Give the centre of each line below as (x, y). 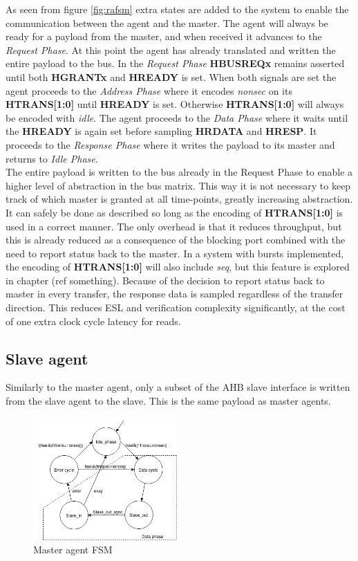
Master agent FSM (73, 550)
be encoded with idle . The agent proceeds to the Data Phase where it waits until (177, 117)
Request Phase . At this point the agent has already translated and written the (171, 49)
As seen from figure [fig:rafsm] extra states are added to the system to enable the (177, 9)
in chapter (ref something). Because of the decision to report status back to (165, 280)
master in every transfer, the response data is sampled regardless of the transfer (175, 294)
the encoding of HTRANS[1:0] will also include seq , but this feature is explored (178, 267)
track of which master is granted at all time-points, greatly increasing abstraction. (179, 199)
